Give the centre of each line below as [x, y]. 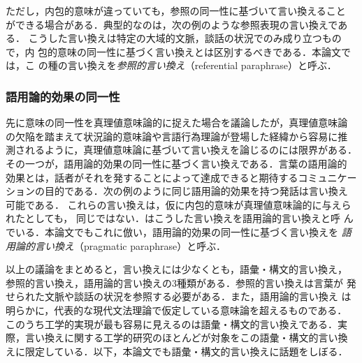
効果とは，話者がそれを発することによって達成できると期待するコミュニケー [181, 177]
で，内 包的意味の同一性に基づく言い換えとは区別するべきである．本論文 [173, 51]
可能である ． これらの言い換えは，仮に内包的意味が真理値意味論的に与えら [179, 204]
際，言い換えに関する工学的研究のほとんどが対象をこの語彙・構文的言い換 [177, 338]
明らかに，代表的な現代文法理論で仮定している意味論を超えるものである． [176, 310]
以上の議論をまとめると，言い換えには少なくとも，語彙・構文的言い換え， [176, 269]
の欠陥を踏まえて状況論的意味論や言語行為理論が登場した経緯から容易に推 [177, 136]
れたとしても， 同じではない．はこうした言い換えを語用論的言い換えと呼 [173, 218]
